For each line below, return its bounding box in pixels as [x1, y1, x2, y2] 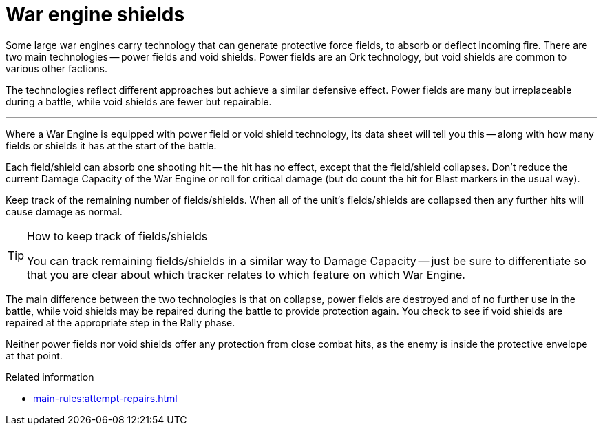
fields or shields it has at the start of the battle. [6, 139, 217, 151]
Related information [6, 370, 94, 383]
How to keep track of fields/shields [27, 229, 208, 243]
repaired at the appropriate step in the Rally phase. [6, 316, 235, 328]
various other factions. [6, 62, 107, 74]
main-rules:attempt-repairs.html [33, 392, 178, 404]
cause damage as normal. [6, 205, 123, 218]
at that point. [6, 349, 63, 361]
